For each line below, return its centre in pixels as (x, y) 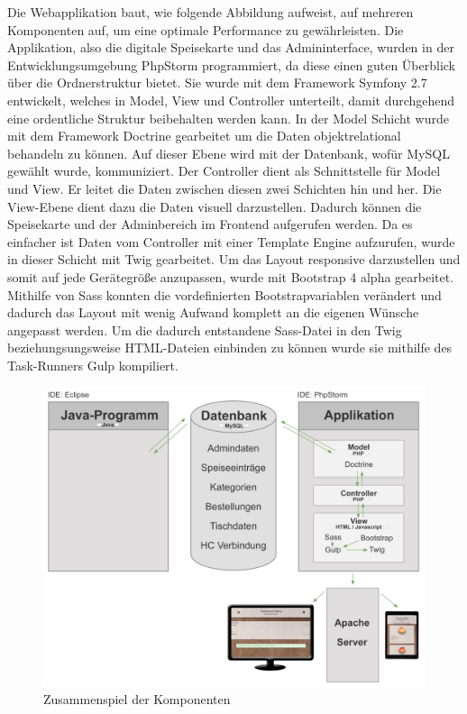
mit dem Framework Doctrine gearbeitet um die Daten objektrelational (204, 136)
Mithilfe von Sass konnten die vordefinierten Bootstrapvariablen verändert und (224, 294)
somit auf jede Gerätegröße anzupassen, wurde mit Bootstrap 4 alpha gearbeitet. (231, 276)
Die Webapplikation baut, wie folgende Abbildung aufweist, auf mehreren (211, 12)
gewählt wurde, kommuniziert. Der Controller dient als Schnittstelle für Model (224, 171)
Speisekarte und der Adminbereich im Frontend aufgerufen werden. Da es (210, 224)
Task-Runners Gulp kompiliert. (93, 365)
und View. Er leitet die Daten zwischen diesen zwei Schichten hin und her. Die (224, 188)
